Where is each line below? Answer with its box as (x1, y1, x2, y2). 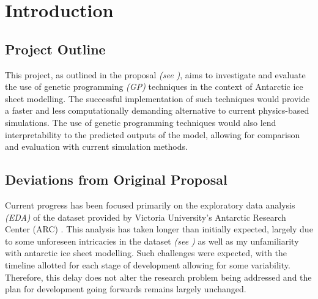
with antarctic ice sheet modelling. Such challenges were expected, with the (5, 246, 287, 259)
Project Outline (5, 39, 106, 58)
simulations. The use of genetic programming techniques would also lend (5, 116, 276, 128)
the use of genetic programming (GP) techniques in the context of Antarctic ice (5, 80, 303, 93)
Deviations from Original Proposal (5, 170, 227, 189)
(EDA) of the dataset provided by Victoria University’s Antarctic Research (5, 210, 286, 223)
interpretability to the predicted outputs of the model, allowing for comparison (5, 128, 300, 141)
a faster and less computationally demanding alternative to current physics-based (5, 104, 309, 117)
